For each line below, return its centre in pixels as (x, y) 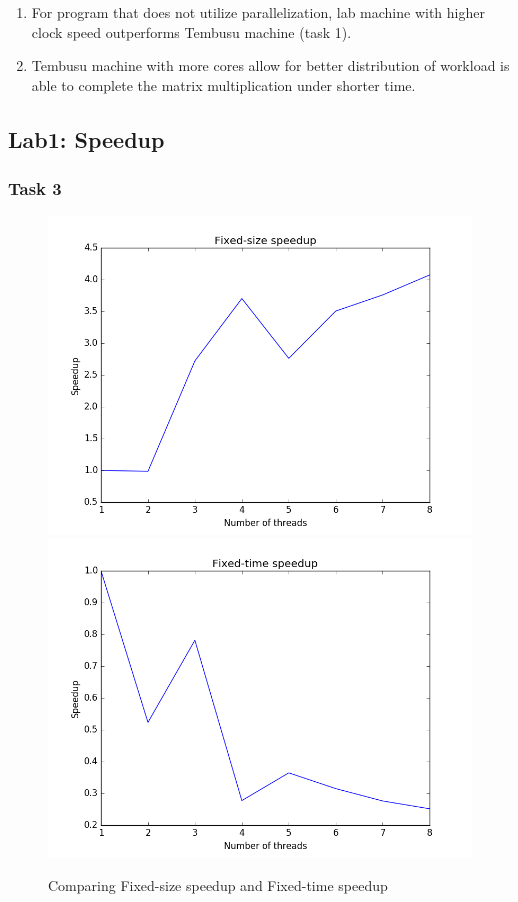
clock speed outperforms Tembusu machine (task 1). (191, 31)
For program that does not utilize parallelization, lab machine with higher (258, 12)
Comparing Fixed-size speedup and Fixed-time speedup (218, 884)
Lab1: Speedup (86, 138)
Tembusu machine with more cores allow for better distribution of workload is (270, 65)
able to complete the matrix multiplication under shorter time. (223, 84)
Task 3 (35, 188)
